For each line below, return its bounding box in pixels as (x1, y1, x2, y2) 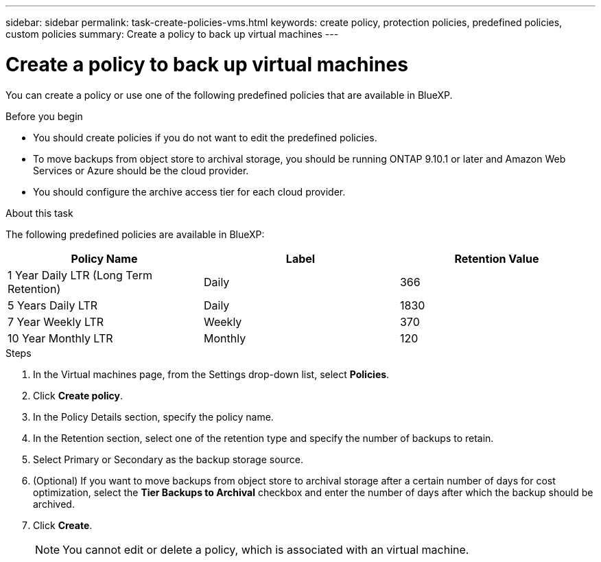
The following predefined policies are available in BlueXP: (5, 228, 265, 240)
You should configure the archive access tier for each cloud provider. (33, 185, 346, 198)
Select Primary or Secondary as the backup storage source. (33, 453, 304, 465)
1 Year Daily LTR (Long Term (8, 268, 153, 282)
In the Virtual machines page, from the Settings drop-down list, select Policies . (33, 368, 390, 380)
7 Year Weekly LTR (8, 314, 104, 329)
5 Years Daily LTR (8, 298, 98, 312)
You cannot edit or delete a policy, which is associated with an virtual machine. (62, 542, 469, 557)
